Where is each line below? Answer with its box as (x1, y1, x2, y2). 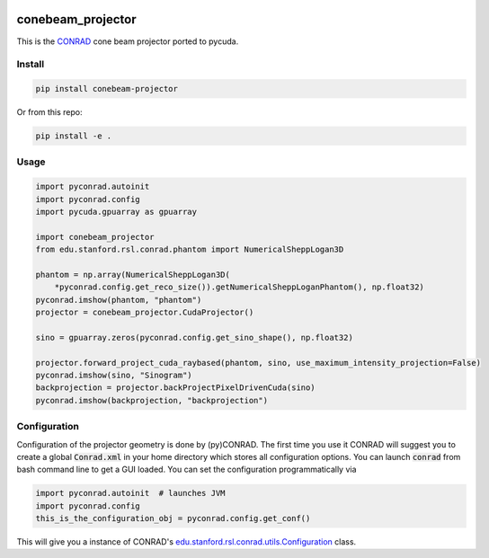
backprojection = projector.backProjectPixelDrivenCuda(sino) (35, 383, 316, 393)
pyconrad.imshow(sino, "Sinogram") (35, 370, 192, 381)
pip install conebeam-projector (35, 84, 179, 94)
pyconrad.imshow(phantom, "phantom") (35, 295, 202, 305)
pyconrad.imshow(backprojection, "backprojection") (35, 395, 269, 405)
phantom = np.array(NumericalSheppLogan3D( (35, 270, 231, 279)
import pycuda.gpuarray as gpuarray (35, 207, 198, 217)
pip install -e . (35, 131, 112, 141)
